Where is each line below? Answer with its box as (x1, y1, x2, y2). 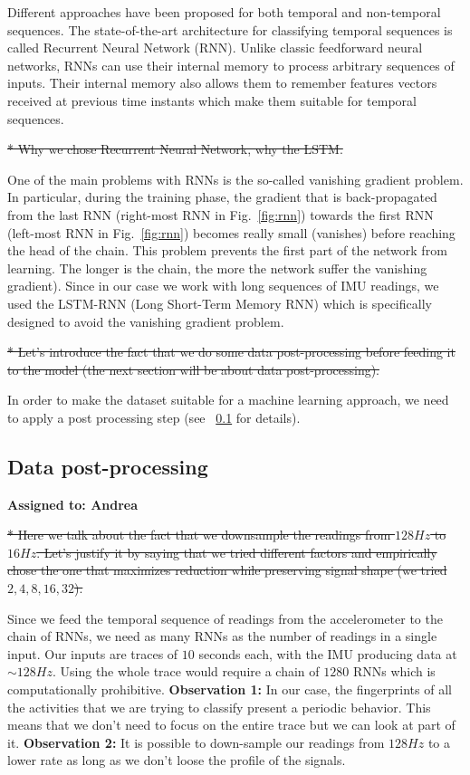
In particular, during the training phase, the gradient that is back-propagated (7, 187, 437, 206)
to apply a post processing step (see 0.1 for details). (7, 407, 301, 426)
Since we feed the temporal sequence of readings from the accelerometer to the (7, 608, 443, 627)
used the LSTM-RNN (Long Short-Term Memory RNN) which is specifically (7, 293, 432, 312)
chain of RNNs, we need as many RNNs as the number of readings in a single (7, 627, 437, 646)
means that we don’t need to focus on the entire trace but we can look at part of (7, 715, 456, 734)
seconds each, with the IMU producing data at (198, 644, 457, 663)
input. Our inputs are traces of (7, 644, 178, 663)
